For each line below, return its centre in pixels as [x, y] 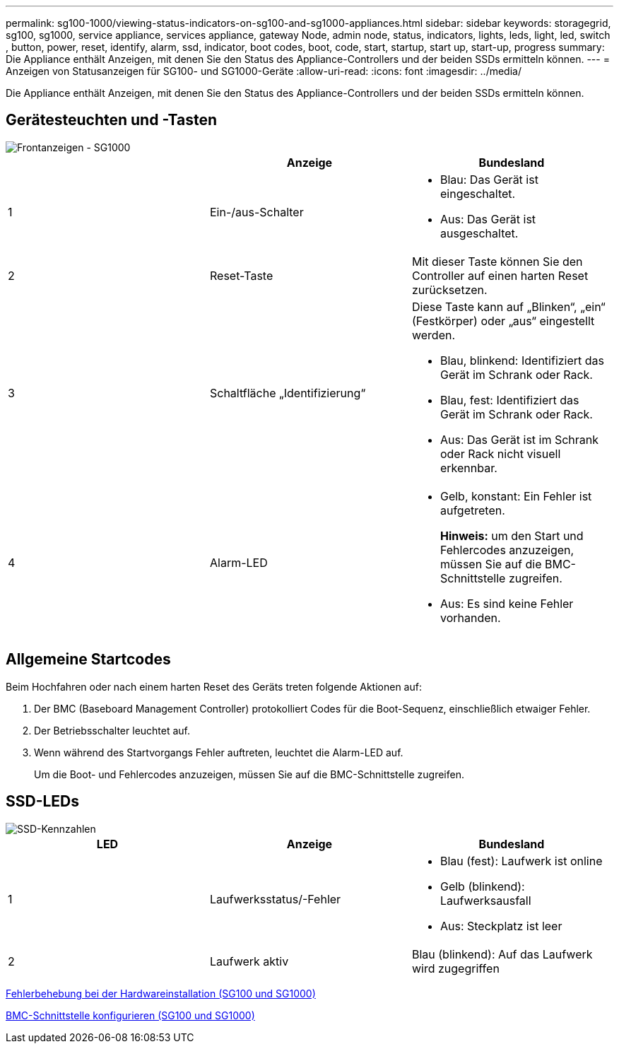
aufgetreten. [472, 510]
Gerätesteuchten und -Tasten [112, 120]
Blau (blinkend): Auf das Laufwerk [502, 954]
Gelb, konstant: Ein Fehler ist [516, 496]
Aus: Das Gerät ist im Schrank [519, 439]
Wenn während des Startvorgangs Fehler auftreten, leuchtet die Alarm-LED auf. [219, 752]
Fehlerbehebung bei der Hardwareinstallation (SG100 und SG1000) [161, 993]
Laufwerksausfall [485, 900]
